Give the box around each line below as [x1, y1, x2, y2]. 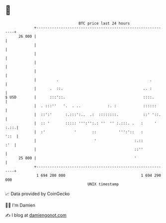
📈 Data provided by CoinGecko [5, 191, 70, 197]
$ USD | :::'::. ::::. [5, 94, 155, 100]
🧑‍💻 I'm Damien [5, 202, 36, 208]
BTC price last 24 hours [79, 21, 130, 26]
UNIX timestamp [87, 181, 119, 187]
